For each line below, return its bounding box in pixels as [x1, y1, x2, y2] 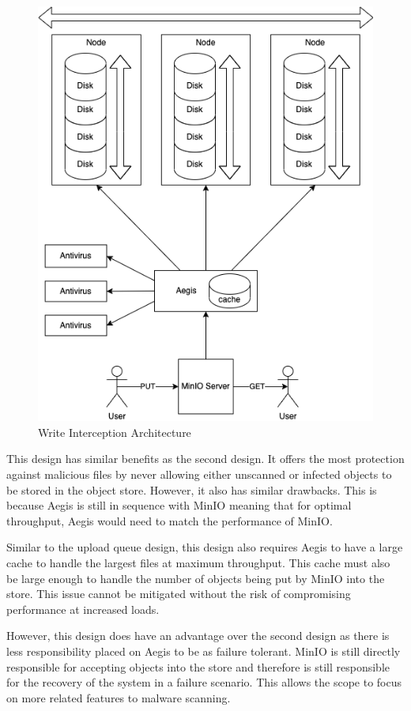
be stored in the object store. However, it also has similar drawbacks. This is [6, 481, 377, 498]
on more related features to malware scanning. [6, 689, 231, 705]
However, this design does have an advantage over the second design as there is [6, 627, 390, 644]
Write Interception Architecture [38, 423, 191, 440]
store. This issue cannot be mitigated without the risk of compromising [6, 585, 351, 602]
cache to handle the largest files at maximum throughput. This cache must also [6, 554, 390, 570]
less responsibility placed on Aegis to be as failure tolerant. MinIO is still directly [6, 642, 401, 659]
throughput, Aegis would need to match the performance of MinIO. [6, 512, 333, 529]
